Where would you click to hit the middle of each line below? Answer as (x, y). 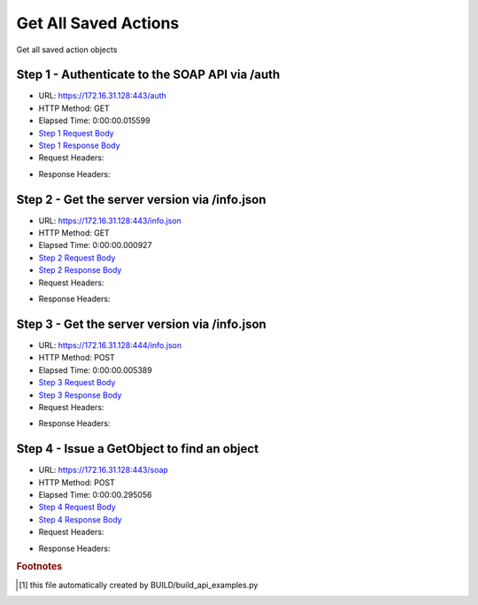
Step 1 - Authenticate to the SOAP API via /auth (148, 75)
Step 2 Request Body (77, 258)
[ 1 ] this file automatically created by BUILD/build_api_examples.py (139, 585)
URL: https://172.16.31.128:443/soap (103, 470)
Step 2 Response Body (80, 270)
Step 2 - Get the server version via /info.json (141, 199)
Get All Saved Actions (98, 23)
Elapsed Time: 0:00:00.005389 (95, 370)
